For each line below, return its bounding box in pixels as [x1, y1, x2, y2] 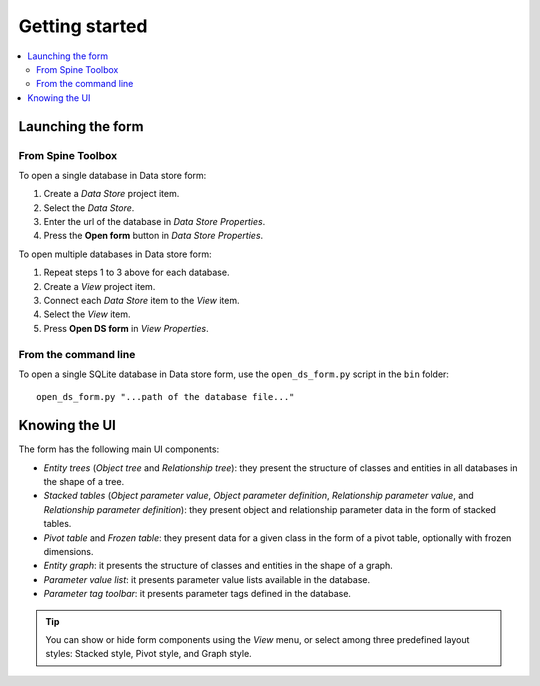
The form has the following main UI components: [18, 443, 220, 455]
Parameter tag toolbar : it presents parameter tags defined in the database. [43, 588, 352, 600]
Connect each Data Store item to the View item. [43, 295, 240, 306]
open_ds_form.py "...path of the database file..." [36, 391, 295, 403]
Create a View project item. [43, 280, 156, 292]
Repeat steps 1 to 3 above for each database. [43, 266, 230, 279]
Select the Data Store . [43, 201, 135, 214]
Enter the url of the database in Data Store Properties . [43, 216, 266, 228]
